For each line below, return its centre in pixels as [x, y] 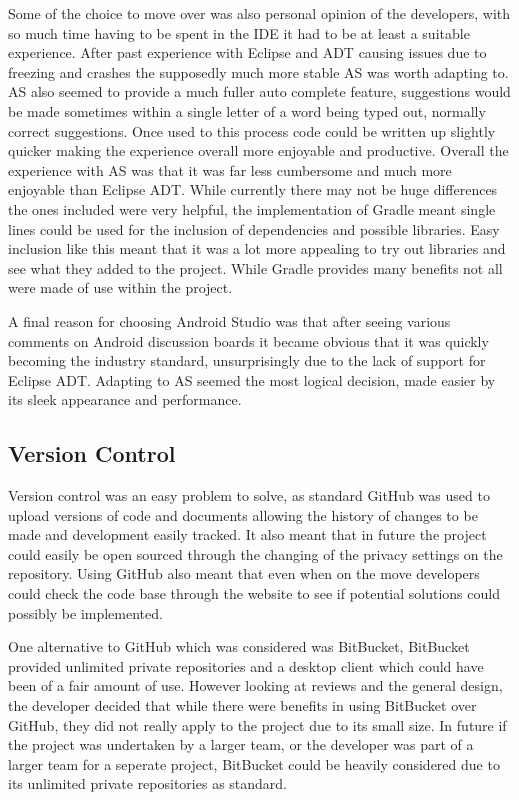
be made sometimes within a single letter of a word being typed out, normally [247, 110]
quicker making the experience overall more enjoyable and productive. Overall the [258, 150]
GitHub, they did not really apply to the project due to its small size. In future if [257, 724]
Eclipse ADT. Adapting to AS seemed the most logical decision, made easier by [252, 379]
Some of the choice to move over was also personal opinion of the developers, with [259, 13]
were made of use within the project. [120, 287]
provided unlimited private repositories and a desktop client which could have [246, 665]
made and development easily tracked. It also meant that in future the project [247, 534]
